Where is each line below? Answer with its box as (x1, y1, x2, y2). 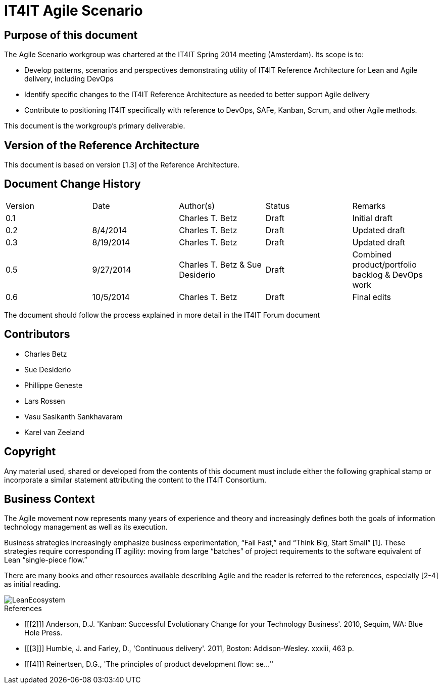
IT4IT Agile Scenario (4, 2, 143, 19)
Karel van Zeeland (24, 427, 84, 437)
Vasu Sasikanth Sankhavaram (24, 412, 123, 421)
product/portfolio (352, 259, 417, 270)
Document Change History (4, 178, 141, 191)
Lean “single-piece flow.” (4, 555, 87, 565)
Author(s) (179, 200, 215, 211)
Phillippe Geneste (24, 380, 83, 390)
